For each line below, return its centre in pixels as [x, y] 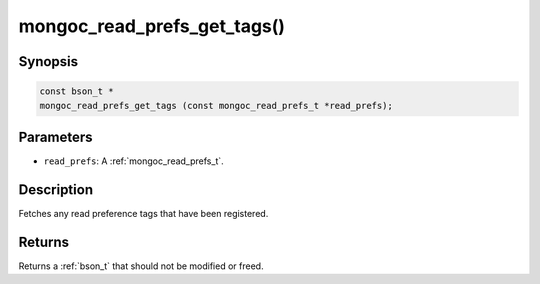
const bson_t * [76, 91]
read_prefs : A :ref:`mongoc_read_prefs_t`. [133, 161]
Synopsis [48, 61]
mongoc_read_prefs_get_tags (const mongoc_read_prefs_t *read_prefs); [216, 105]
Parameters [55, 136]
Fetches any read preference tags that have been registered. [143, 213]
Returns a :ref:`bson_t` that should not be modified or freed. [141, 266]
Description [56, 189]
